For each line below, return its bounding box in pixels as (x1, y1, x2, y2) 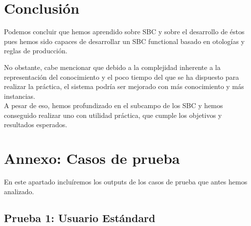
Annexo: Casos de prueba (4, 148, 180, 168)
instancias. (4, 90, 35, 101)
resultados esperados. (4, 119, 68, 130)
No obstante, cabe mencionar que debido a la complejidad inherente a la (4, 62, 221, 72)
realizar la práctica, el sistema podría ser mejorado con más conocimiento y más (4, 81, 244, 91)
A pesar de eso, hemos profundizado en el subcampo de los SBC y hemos (4, 100, 223, 111)
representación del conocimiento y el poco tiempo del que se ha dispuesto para (4, 71, 239, 82)
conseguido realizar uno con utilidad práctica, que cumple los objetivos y (4, 110, 222, 120)
